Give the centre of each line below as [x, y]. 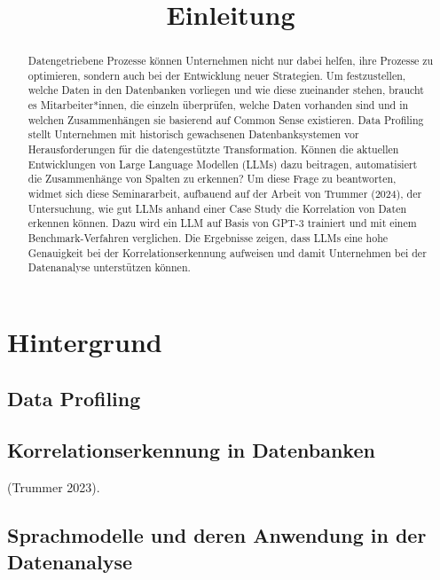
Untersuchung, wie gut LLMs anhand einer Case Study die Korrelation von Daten [217, 208]
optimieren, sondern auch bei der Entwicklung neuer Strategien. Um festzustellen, [217, 75]
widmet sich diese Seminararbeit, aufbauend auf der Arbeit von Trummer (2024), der [225, 194]
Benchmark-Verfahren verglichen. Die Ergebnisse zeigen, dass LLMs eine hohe [208, 238]
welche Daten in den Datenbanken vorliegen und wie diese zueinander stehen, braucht [226, 90]
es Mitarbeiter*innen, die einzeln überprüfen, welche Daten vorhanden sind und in [218, 105]
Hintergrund [85, 342]
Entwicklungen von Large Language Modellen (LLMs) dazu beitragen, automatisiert [223, 164]
